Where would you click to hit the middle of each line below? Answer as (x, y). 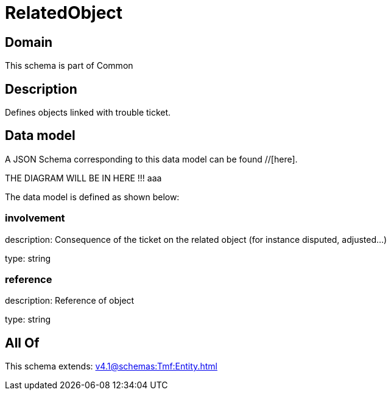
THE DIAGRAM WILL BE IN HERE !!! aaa (83, 178)
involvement (35, 218)
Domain (29, 42)
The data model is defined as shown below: (92, 197)
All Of (22, 343)
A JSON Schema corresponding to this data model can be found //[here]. (151, 159)
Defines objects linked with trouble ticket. (88, 113)
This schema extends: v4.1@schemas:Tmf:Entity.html (111, 366)
